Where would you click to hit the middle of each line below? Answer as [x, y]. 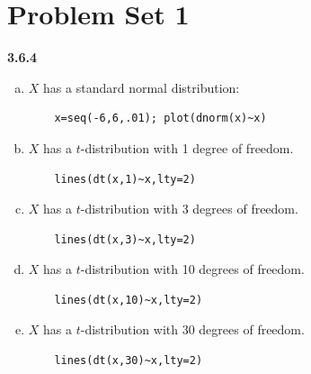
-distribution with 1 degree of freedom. [187, 147]
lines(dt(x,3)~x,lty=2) [125, 239]
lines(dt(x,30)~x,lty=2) [129, 361]
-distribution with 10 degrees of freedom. [192, 269]
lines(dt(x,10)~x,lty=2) [129, 300]
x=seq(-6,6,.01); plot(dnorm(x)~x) [160, 119]
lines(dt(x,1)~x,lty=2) [125, 179]
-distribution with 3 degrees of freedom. [189, 209]
